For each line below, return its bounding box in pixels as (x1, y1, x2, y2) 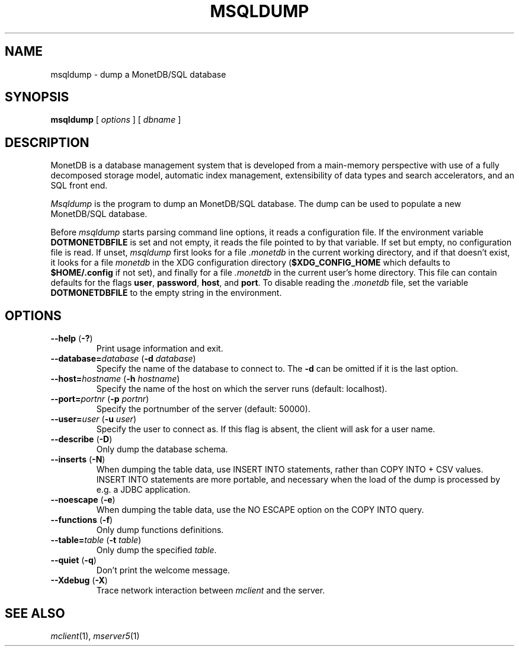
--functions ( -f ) (50, 515, 113, 525)
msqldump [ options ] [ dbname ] (50, 114, 181, 125)
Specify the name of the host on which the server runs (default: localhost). (96, 384, 387, 394)
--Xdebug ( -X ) (50, 575, 108, 586)
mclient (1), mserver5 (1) (50, 630, 140, 641)
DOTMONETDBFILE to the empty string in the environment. (50, 288, 282, 298)
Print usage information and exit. (96, 343, 223, 354)
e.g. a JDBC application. (96, 484, 191, 495)
